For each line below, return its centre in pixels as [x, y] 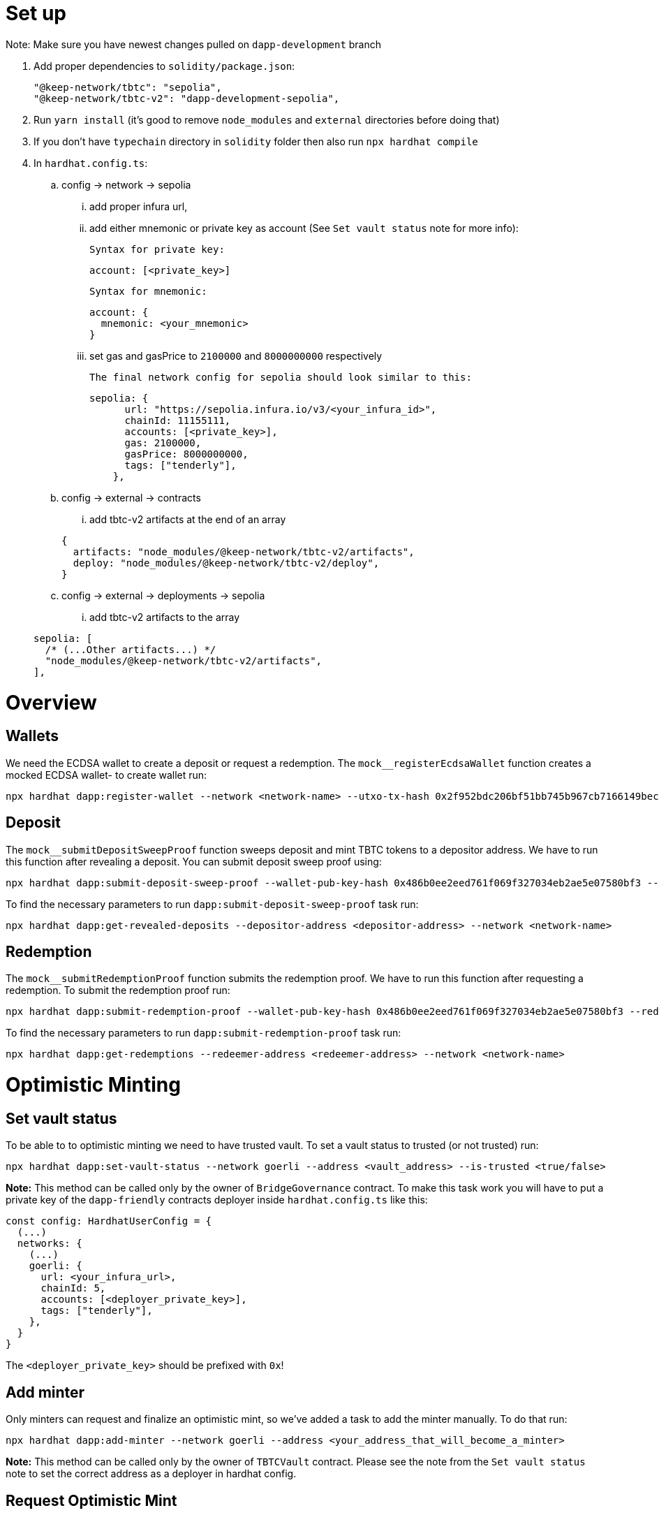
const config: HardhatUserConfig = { [109, 1221]
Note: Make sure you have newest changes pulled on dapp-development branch [194, 44]
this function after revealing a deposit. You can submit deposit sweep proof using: [194, 861]
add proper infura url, [139, 206]
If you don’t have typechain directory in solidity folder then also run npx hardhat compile [256, 141]
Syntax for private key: [157, 249]
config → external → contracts [131, 497]
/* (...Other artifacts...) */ [131, 649]
